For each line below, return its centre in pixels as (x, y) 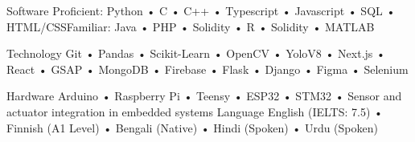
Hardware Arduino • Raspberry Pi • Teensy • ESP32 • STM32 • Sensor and (204, 96)
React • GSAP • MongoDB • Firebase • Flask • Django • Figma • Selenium (207, 69)
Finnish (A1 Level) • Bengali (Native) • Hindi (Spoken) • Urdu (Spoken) (192, 127)
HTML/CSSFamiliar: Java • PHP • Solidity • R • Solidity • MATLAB (191, 26)
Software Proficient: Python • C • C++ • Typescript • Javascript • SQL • (201, 10)
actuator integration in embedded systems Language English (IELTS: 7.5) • (195, 111)
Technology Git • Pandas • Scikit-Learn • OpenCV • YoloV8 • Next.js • (196, 53)
